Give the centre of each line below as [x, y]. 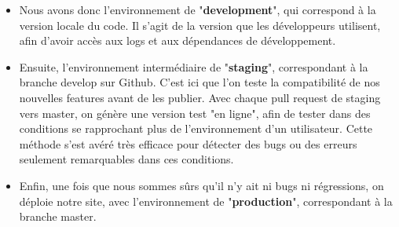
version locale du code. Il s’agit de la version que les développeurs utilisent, [200, 25]
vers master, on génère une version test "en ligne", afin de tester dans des [195, 113]
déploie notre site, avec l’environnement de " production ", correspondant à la [206, 201]
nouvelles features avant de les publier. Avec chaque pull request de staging [200, 97]
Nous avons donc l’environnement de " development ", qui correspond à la [198, 9]
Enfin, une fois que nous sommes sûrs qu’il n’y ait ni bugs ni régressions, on [201, 185]
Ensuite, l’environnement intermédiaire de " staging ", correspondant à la [194, 66]
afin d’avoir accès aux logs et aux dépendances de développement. [178, 40]
